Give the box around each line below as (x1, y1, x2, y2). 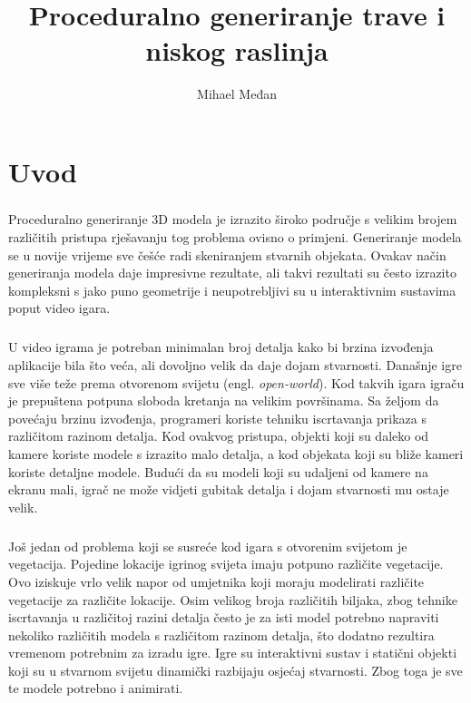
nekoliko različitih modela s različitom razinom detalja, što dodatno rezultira (8, 625, 435, 644)
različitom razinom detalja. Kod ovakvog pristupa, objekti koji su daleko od (8, 426, 429, 445)
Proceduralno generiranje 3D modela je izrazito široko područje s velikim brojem (8, 210, 457, 229)
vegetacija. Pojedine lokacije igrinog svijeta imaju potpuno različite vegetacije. (8, 554, 444, 573)
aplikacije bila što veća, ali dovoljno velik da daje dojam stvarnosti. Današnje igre (8, 356, 462, 374)
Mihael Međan (197, 84, 277, 103)
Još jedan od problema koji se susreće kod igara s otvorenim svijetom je (8, 536, 407, 555)
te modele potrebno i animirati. (8, 679, 183, 698)
